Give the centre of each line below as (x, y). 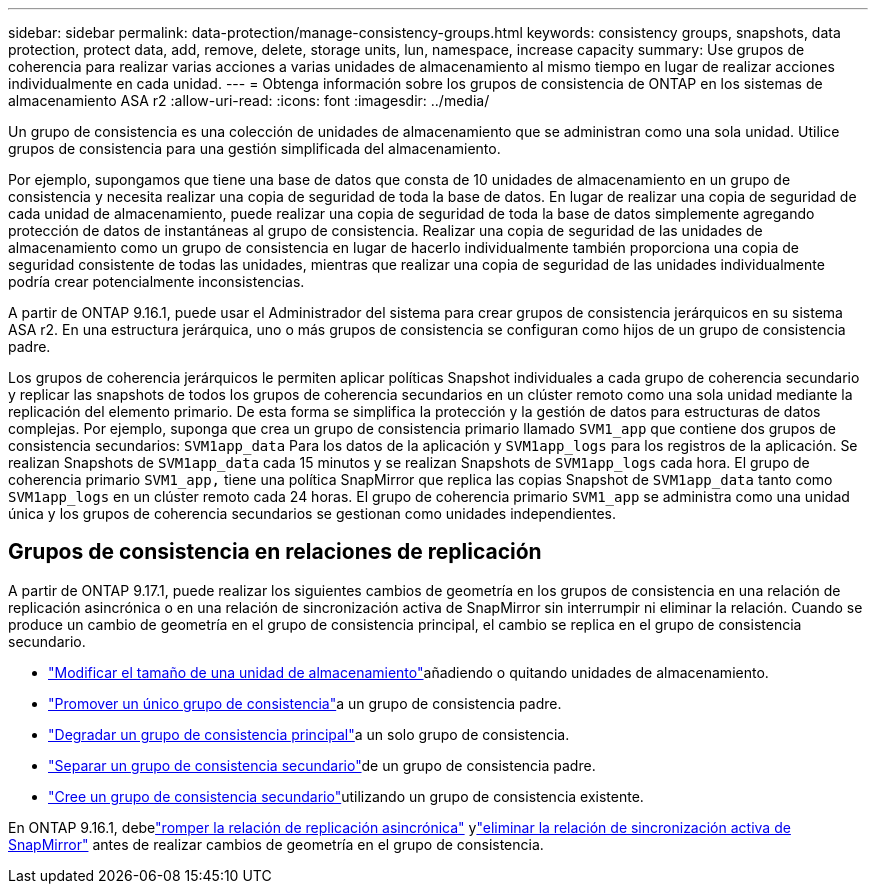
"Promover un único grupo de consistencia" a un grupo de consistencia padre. (305, 703)
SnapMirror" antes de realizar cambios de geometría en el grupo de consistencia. (276, 844)
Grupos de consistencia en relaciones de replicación (275, 552)
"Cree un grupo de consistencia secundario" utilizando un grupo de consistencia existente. (346, 796)
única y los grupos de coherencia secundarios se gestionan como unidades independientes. (312, 513)
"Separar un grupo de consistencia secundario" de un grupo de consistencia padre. (322, 765)
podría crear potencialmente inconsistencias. (156, 281)
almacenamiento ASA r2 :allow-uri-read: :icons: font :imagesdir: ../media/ (249, 100)
